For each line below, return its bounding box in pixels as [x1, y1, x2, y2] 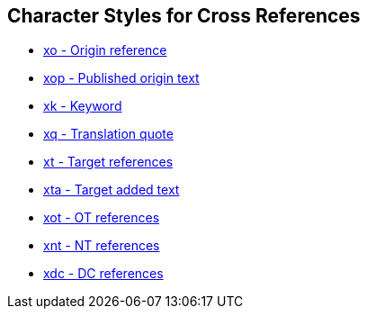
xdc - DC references [43, 266, 164, 282]
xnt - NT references [43, 238, 160, 254]
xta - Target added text [43, 182, 180, 198]
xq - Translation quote [43, 126, 174, 142]
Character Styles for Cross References [7, 5, 361, 27]
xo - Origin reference [43, 42, 167, 59]
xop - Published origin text [43, 70, 200, 86]
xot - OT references [43, 210, 160, 226]
